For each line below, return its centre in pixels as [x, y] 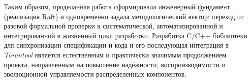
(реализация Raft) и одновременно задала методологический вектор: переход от [124, 16]
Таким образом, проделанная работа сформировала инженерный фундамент [117, 6]
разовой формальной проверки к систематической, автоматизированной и [114, 26]
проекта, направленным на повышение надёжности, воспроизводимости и [115, 64]
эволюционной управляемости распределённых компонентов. [95, 74]
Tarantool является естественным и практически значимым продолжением [115, 54]
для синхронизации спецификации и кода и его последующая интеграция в [116, 45]
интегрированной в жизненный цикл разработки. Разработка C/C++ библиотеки [126, 35]
